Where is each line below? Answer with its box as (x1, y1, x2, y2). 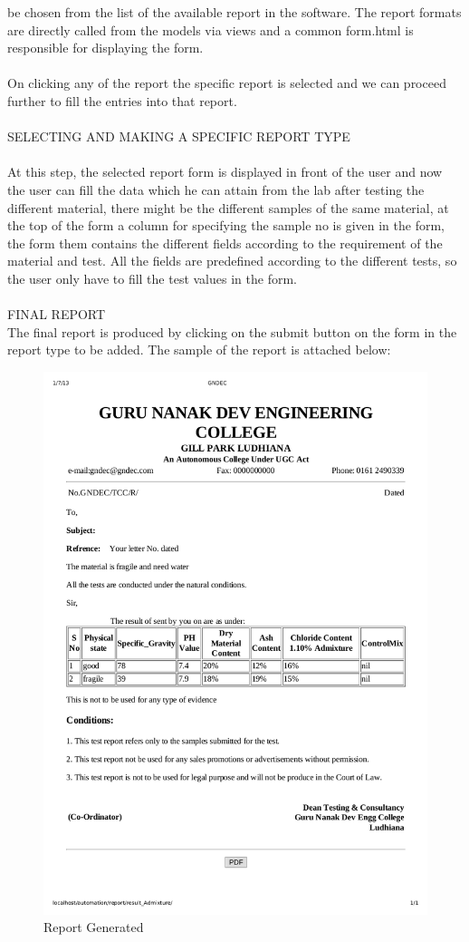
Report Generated (43, 918, 144, 937)
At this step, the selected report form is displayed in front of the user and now (7, 162, 443, 181)
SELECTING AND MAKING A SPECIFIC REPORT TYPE (7, 127, 350, 146)
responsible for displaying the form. (7, 38, 204, 57)
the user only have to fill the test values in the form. (7, 268, 297, 287)
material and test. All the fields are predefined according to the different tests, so (7, 251, 457, 270)
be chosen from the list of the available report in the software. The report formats (7, 3, 462, 21)
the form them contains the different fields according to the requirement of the (7, 233, 443, 252)
